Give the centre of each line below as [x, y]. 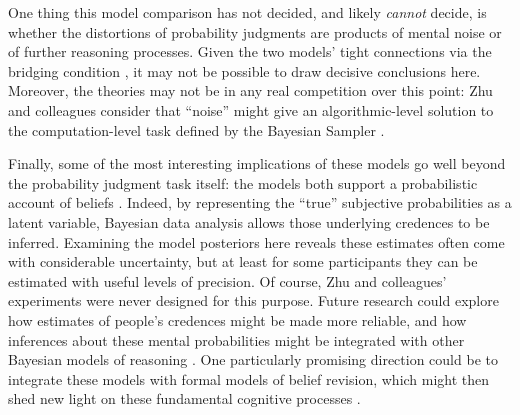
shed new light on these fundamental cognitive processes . [184, 398]
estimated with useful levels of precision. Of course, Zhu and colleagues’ [227, 280]
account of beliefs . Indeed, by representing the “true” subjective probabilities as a [260, 202]
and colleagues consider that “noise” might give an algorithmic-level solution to [251, 109]
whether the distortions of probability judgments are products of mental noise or [255, 31]
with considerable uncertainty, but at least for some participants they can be [243, 261]
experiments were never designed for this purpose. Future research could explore [253, 300]
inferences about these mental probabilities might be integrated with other [236, 339]
